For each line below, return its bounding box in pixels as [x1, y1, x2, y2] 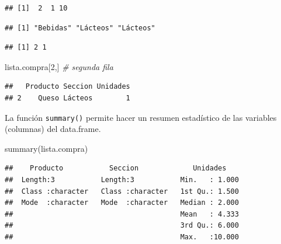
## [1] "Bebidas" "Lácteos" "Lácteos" [5, 23, 155, 32]
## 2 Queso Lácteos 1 [5, 93, 130, 102]
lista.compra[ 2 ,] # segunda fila [5, 60, 113, 72]
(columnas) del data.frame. [5, 123, 101, 135]
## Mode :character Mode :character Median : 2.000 [5, 198, 239, 207]
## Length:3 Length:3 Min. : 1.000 [5, 176, 239, 184]
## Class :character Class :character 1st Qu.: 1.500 [5, 187, 239, 196]
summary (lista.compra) [5, 142, 88, 154]
